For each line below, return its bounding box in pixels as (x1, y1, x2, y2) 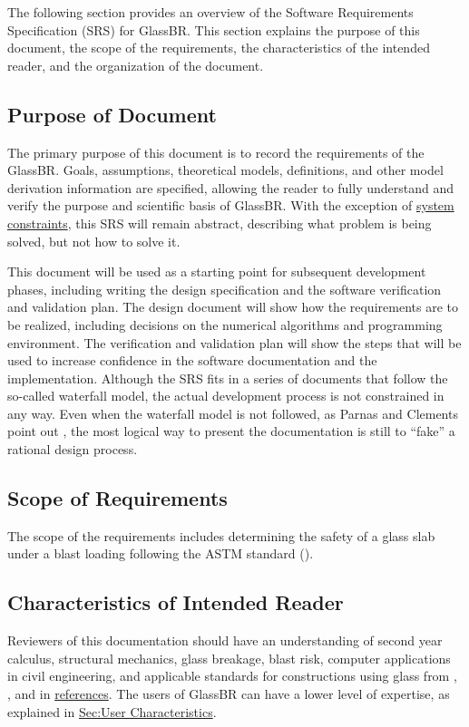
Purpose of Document (7, 100, 217, 128)
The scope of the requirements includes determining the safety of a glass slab (7, 526, 435, 545)
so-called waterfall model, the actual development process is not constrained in (7, 386, 445, 405)
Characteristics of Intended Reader (7, 588, 344, 616)
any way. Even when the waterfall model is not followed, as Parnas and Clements (7, 403, 458, 422)
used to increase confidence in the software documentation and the (7, 351, 377, 370)
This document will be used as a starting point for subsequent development (7, 262, 426, 281)
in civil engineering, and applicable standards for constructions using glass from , (7, 666, 457, 685)
